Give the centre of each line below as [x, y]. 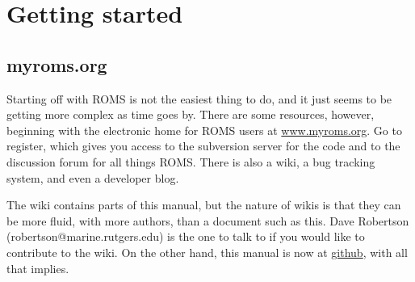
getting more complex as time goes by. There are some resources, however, [191, 114]
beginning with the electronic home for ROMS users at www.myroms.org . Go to [204, 130]
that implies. [38, 268]
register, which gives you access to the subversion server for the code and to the [203, 146]
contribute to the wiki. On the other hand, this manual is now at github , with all [207, 252]
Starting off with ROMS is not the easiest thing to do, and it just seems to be [199, 98]
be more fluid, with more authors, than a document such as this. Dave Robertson [208, 220]
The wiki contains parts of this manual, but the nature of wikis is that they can [204, 205]
